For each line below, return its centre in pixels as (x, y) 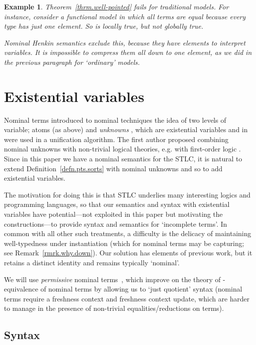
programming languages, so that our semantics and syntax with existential (117, 204)
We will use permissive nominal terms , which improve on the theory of (112, 279)
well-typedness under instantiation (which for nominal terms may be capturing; (124, 243)
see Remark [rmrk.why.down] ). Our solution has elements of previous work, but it (128, 253)
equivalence (21, 289)
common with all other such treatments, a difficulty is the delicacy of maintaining (128, 233)
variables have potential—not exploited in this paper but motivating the (113, 214)
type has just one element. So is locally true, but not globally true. (104, 26)
